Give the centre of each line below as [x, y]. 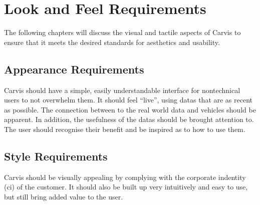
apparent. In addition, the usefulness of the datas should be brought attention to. [129, 119]
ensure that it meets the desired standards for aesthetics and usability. [112, 42]
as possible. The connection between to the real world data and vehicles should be [130, 109]
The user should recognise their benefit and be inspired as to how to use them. [125, 129]
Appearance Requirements [74, 69]
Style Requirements [56, 156]
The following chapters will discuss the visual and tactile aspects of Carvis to [122, 32]
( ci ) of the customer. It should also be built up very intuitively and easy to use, [126, 187]
